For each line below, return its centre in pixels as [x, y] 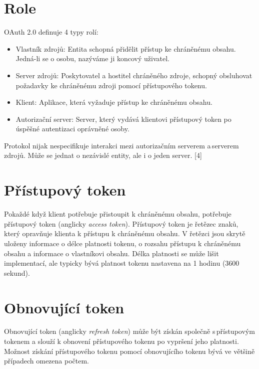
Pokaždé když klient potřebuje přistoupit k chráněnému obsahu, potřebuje [118, 214]
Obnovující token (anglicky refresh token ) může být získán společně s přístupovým [129, 331]
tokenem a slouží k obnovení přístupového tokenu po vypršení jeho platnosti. [121, 341]
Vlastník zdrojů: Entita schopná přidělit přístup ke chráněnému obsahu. [126, 48]
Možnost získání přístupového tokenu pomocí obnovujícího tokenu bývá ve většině [129, 351]
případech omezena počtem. [46, 361]
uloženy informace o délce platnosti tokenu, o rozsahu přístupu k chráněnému [122, 243]
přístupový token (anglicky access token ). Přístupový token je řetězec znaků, [121, 223]
